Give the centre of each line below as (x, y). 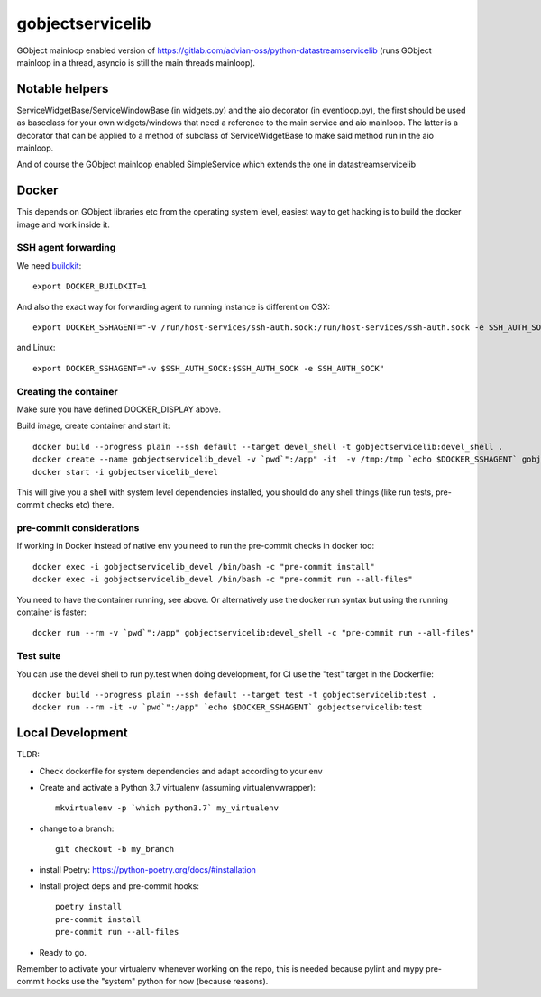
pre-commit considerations (78, 528)
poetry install (89, 907)
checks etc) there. (80, 505)
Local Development (72, 733)
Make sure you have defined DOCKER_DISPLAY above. (119, 409)
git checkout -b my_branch (115, 849)
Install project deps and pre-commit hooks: (119, 886)
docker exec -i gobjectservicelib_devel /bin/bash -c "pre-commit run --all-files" (223, 580)
